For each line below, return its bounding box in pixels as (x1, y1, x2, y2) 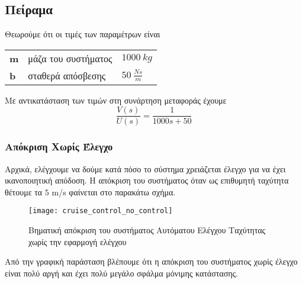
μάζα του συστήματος (28, 51, 113, 65)
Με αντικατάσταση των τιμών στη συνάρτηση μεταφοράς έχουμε (5, 94, 227, 106)
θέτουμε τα (5, 185, 43, 198)
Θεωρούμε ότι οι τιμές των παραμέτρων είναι (5, 28, 160, 40)
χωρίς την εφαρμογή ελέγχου (28, 235, 127, 247)
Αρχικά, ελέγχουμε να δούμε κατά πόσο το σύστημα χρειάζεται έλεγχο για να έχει (5, 162, 286, 175)
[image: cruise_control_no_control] (28, 207, 173, 216)
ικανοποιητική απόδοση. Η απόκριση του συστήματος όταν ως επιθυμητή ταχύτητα (5, 174, 289, 186)
